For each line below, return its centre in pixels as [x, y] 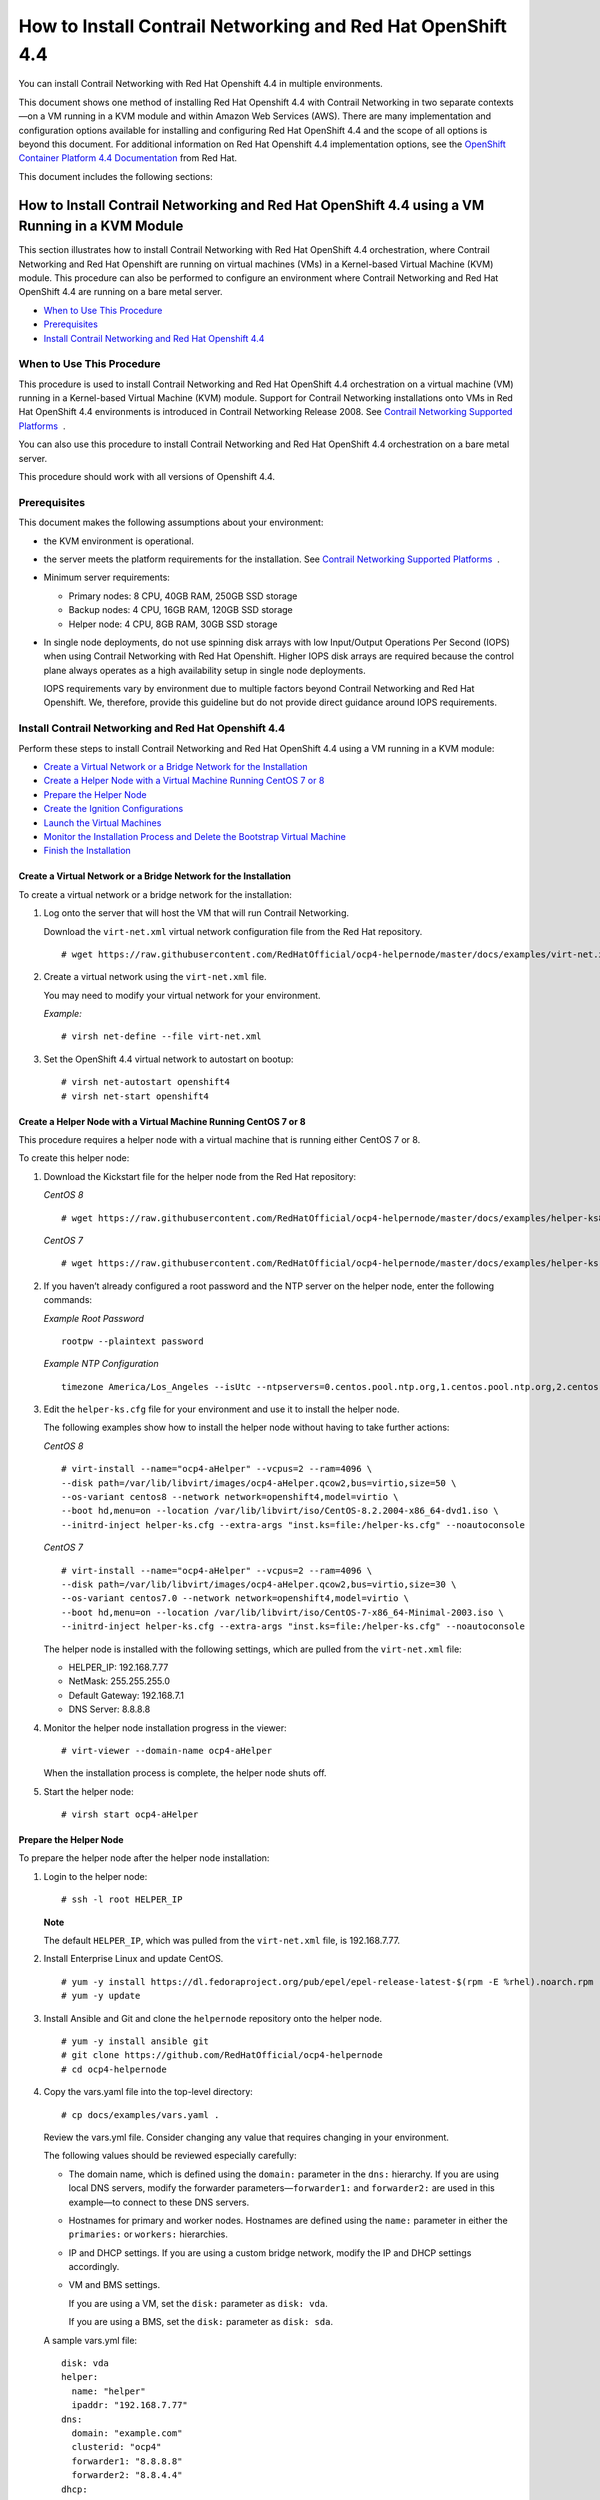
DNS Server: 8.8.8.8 [109, 1709]
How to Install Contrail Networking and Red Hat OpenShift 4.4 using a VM [251, 205]
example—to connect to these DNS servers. [159, 2202]
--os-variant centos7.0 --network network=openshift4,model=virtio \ [235, 1598]
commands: [68, 1300]
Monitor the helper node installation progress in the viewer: [165, 1727]
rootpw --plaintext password [132, 1341]
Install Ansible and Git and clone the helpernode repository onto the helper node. [213, 2018]
